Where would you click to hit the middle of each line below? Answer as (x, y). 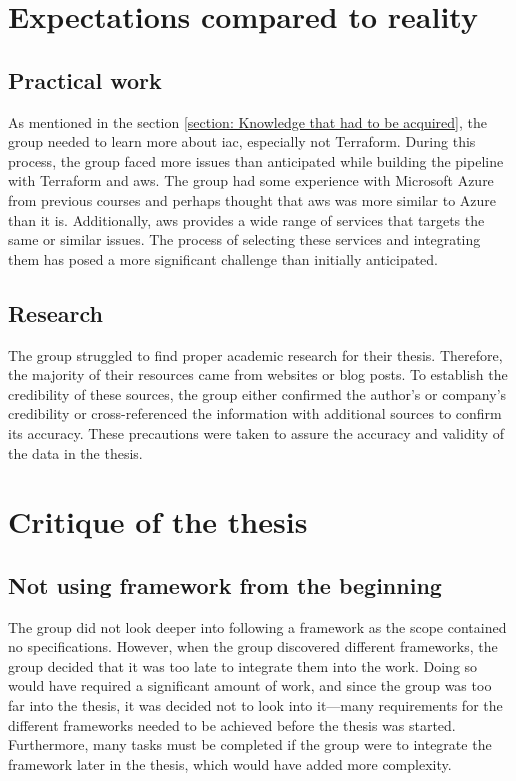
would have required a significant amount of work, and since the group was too (250, 685)
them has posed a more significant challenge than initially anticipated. (223, 258)
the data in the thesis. (75, 452)
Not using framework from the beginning (225, 584)
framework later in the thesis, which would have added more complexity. (230, 763)
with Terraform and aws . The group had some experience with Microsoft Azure (251, 180)
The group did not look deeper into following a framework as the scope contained (257, 626)
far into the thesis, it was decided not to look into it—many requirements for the (255, 705)
